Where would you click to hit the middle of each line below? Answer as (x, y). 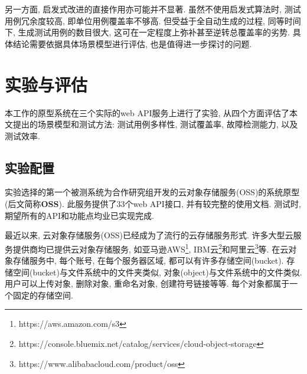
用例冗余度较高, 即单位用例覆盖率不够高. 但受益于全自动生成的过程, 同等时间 (153, 20)
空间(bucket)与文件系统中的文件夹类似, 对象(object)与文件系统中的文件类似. (157, 272)
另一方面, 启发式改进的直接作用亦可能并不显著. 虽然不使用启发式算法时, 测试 (153, 9)
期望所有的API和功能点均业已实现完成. (79, 215)
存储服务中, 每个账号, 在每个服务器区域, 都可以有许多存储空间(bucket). (148, 260)
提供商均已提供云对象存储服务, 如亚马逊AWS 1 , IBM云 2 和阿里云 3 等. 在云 (151, 248)
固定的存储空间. (43, 295)
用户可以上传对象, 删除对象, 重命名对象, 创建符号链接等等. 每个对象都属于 (147, 283)
